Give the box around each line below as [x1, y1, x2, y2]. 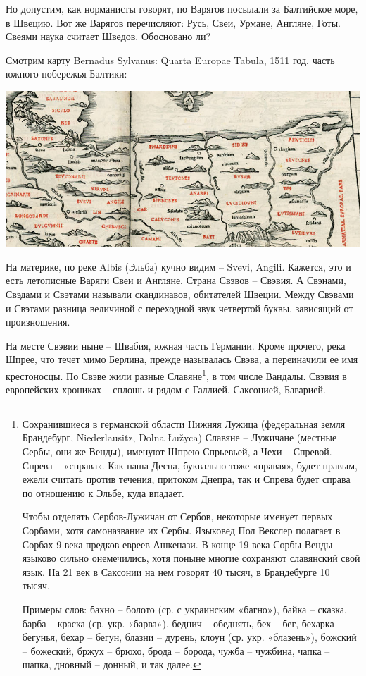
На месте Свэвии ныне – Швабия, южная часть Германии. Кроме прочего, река [6, 338, 346, 352]
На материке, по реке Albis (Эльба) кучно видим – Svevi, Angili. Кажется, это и [6, 259, 351, 274]
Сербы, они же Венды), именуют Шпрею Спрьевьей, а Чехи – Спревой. [22, 444, 332, 459]
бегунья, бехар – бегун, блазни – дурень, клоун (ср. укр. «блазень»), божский [22, 629, 357, 644]
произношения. [6, 314, 70, 329]
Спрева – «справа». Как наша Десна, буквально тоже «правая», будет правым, [22, 457, 358, 472]
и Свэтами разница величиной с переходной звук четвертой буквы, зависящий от [6, 300, 353, 315]
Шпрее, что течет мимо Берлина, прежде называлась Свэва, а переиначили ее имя [6, 352, 358, 367]
